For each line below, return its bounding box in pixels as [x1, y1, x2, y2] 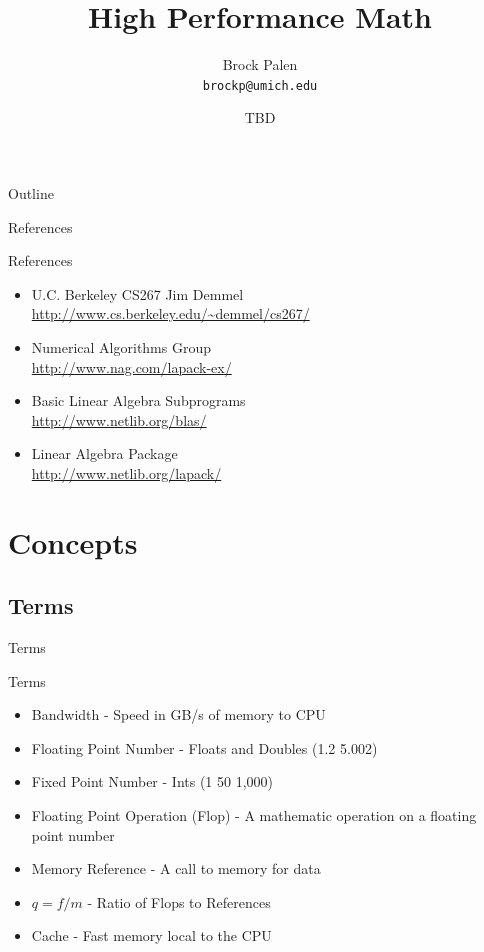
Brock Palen [222, 54, 298, 75]
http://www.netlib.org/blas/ [31, 409, 207, 430]
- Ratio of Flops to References [87, 891, 271, 912]
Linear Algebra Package [31, 443, 178, 464]
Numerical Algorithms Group [31, 336, 211, 357]
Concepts [8, 521, 138, 562]
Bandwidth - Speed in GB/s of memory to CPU [31, 704, 326, 725]
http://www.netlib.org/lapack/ [31, 462, 222, 483]
